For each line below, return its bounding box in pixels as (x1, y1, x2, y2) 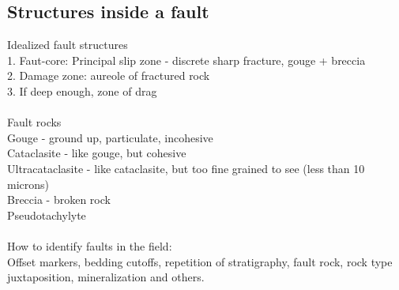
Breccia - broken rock (7, 191, 111, 208)
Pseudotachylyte (7, 206, 86, 223)
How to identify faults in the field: (7, 237, 172, 254)
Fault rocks (7, 114, 62, 130)
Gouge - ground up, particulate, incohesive (7, 129, 213, 145)
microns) (7, 175, 50, 192)
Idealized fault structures (7, 36, 128, 53)
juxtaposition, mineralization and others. (7, 269, 205, 285)
